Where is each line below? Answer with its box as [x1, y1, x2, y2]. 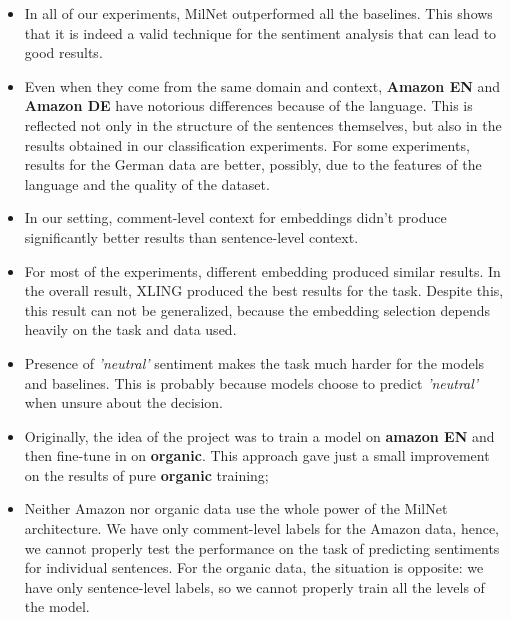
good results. [24, 42, 103, 63]
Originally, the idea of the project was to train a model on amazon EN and [24, 425, 495, 446]
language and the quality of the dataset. [24, 173, 270, 194]
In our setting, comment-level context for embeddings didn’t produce [24, 207, 447, 228]
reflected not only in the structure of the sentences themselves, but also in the [24, 114, 502, 135]
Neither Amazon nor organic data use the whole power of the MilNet [24, 498, 448, 519]
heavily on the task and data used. [24, 319, 237, 340]
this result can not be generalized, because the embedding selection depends [24, 299, 490, 320]
